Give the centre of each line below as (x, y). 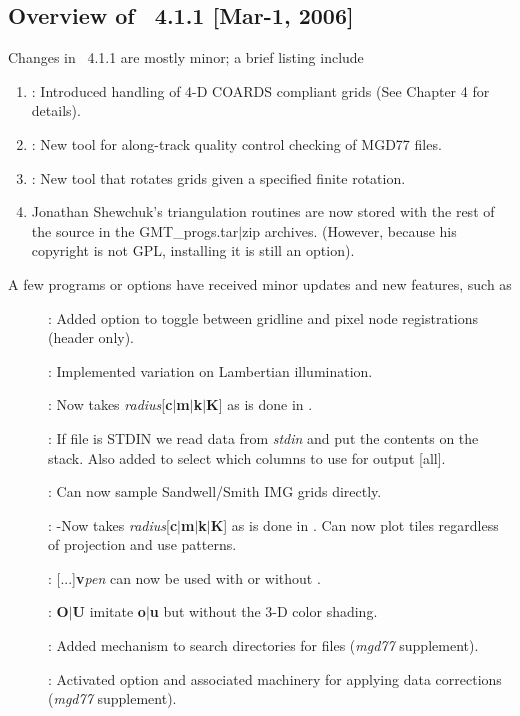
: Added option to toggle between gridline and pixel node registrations (263, 317)
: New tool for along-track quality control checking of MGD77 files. (236, 143)
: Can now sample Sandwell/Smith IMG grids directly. (215, 491)
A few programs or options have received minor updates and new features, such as (260, 283)
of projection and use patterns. (142, 544)
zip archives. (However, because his (349, 230)
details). (56, 110)
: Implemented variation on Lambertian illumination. (210, 370)
